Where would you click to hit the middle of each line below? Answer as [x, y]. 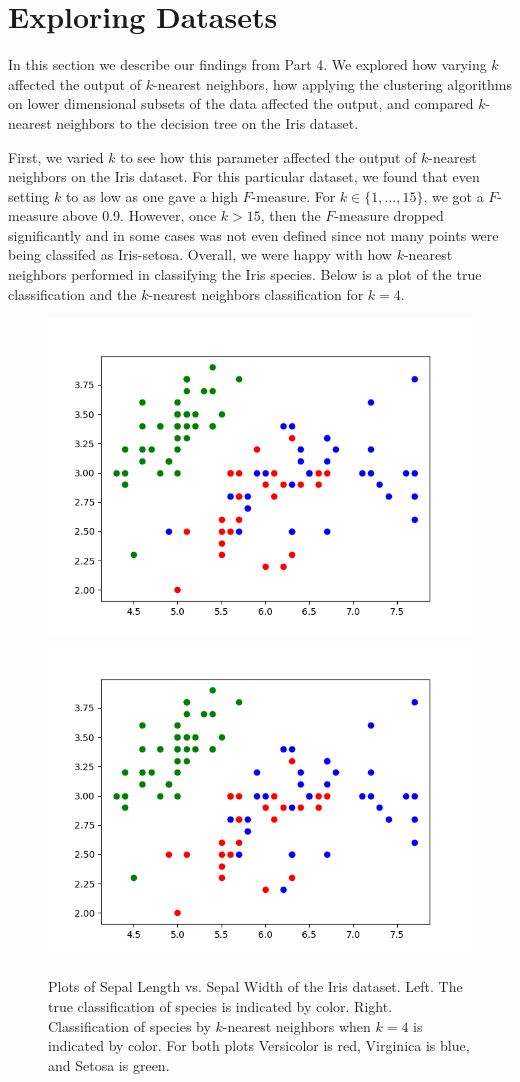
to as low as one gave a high [151, 195]
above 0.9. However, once [139, 215]
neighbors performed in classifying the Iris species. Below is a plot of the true [245, 274]
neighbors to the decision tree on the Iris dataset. [207, 122]
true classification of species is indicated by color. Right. [220, 1006]
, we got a [453, 195]
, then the [290, 215]
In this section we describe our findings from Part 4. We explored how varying [247, 64]
